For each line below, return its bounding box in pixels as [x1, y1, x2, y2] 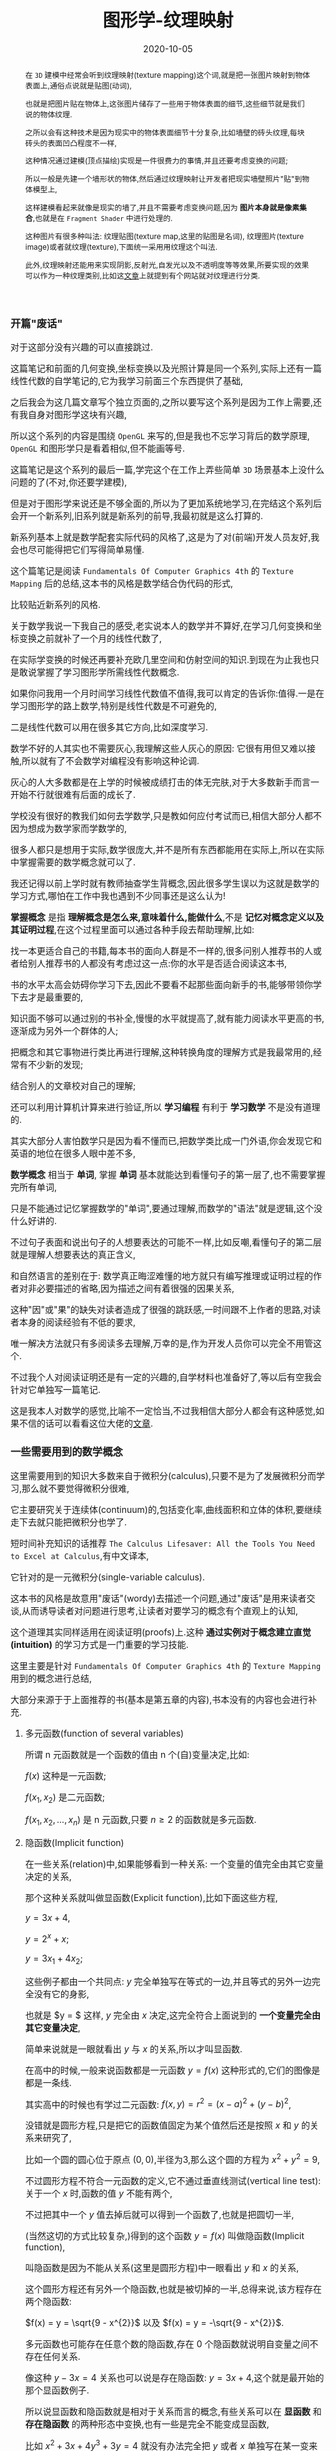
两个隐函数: [24, 2296, 72, 2307]
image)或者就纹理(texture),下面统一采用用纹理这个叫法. [24, 242, 218, 253]
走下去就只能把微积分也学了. [10, 1516, 128, 1528]
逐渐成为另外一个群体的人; [10, 1025, 119, 1037]
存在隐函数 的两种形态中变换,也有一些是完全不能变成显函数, [24, 2418, 270, 2430]
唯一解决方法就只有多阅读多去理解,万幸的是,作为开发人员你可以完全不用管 [10, 1337, 314, 1350]
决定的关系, [24, 1871, 72, 1883]
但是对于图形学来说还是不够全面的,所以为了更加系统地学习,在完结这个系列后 [10, 497, 323, 510]
